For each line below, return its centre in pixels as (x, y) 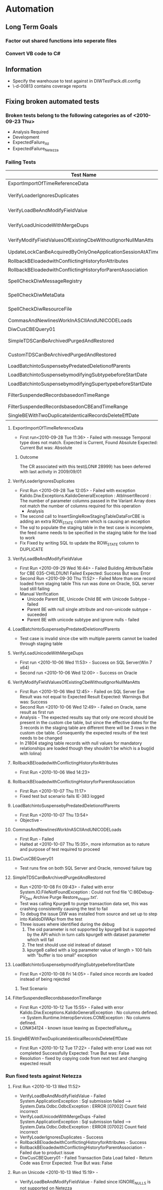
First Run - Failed (37, 839)
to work (27, 538)
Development (26, 137)
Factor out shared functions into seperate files (61, 41)
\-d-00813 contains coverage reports (49, 86)
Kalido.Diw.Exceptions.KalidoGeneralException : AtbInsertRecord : (85, 496)
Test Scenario (34, 989)
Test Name (84, 175)
